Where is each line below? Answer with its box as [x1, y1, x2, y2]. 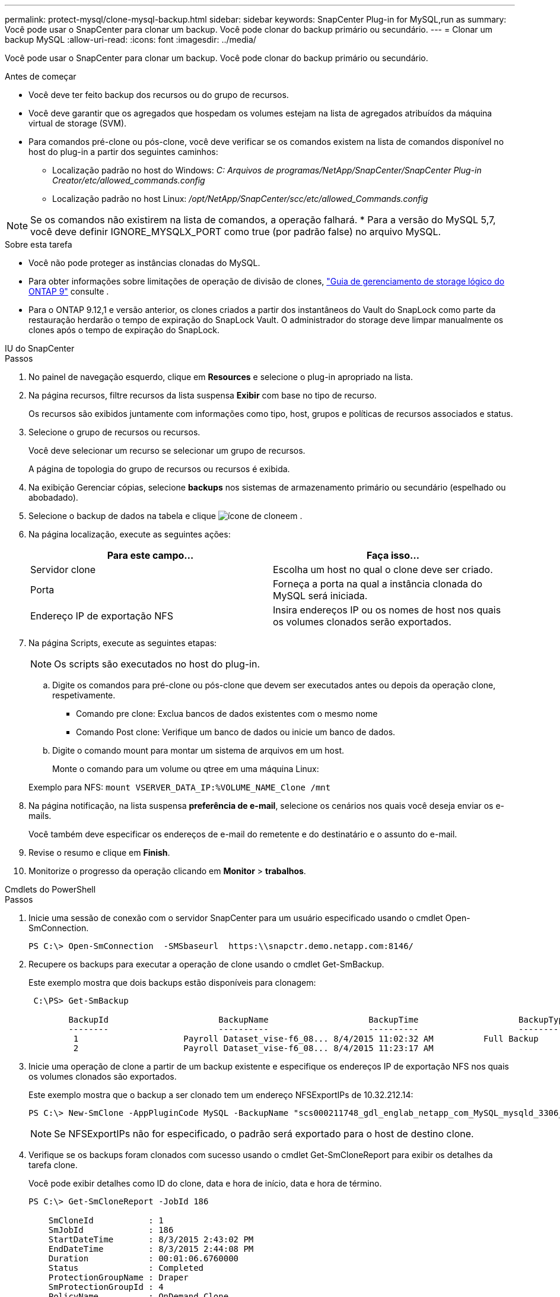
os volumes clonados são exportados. [28, 1071, 177, 1081]
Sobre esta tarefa [5, 239, 72, 249]
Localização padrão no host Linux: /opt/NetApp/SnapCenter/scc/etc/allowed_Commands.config [52, 194, 428, 204]
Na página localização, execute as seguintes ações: [28, 529, 231, 539]
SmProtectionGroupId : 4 [48, 1282, 164, 1292]
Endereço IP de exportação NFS [30, 610, 173, 622]
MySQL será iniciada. [273, 590, 368, 602]
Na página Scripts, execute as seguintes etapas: [28, 638, 217, 648]
